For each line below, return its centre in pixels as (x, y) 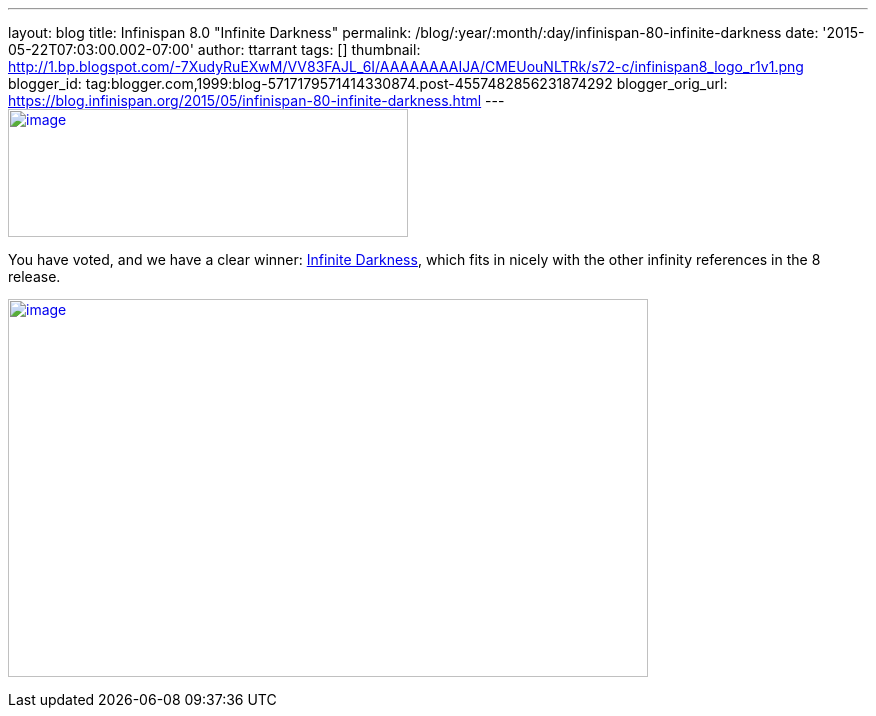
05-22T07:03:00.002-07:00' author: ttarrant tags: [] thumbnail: (214, 49)
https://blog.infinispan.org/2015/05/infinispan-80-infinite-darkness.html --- (256, 100)
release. (34, 276)
